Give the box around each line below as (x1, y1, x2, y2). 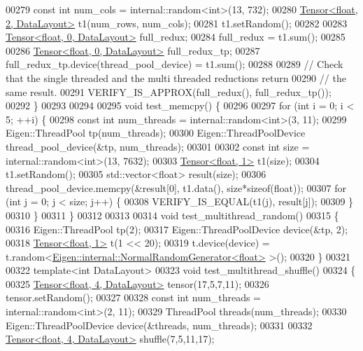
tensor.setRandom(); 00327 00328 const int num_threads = (6, 290, 261, 305)
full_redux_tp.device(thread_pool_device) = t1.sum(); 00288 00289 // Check (6, 57, 343, 71)
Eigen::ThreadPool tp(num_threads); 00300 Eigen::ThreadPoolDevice (6, 125, 306, 140)
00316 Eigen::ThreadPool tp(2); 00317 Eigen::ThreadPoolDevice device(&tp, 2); (6, 221, 348, 236)
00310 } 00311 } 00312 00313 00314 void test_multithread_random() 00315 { (6, 207, 339, 222)
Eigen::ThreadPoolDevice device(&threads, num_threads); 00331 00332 (6, 317, 313, 332)
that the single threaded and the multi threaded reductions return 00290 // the (6, 70, 346, 85)
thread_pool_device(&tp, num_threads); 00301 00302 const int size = (6, 139, 310, 153)
